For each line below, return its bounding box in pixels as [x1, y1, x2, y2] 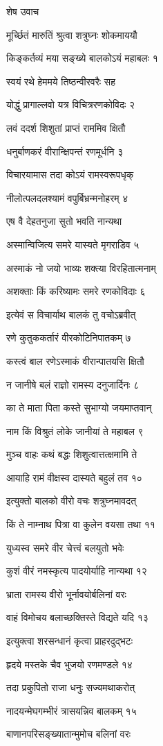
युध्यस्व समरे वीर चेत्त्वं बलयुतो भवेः [6, 540, 124, 554]
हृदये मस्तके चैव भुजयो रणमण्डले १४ [6, 656, 133, 671]
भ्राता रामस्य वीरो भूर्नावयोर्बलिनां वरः [6, 586, 126, 601]
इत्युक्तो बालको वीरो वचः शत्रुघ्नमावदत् [6, 493, 137, 508]
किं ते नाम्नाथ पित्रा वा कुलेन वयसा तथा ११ [6, 517, 155, 532]
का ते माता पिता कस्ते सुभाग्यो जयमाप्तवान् [6, 400, 152, 415]
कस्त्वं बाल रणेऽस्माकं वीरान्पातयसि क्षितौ [6, 353, 144, 368]
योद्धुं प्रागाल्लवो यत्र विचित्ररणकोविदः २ [6, 97, 135, 112]
